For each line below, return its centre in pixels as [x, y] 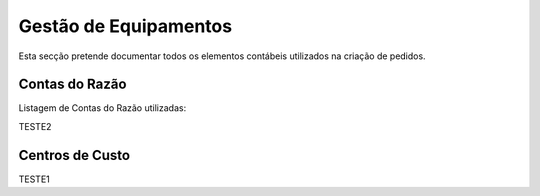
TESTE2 [35, 126]
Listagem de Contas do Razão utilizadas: [102, 108]
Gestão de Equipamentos [125, 26]
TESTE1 [34, 179]
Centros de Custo [74, 155]
